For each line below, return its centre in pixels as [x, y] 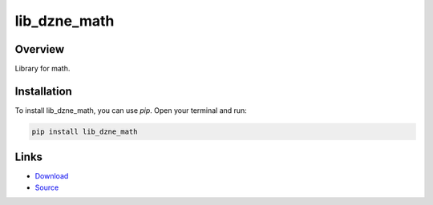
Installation [43, 91]
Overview [40, 49]
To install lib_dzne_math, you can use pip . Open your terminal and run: [131, 110]
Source [47, 187]
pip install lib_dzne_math [85, 131]
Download [52, 176]
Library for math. [42, 69]
